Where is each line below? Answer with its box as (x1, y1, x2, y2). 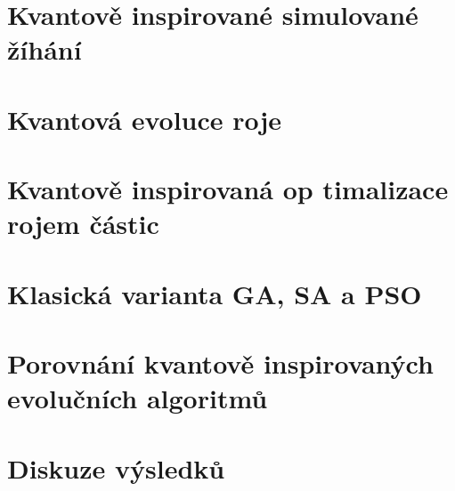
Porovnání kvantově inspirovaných (7, 345, 434, 382)
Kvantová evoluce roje (7, 101, 282, 137)
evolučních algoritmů (7, 380, 268, 416)
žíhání (7, 31, 82, 68)
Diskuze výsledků (7, 449, 225, 486)
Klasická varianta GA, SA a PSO (7, 275, 422, 311)
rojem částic (7, 205, 159, 242)
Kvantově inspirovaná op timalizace (7, 171, 449, 207)
